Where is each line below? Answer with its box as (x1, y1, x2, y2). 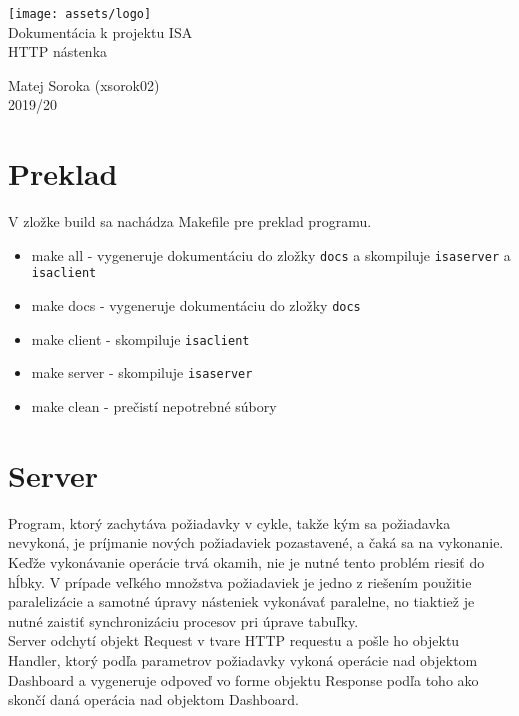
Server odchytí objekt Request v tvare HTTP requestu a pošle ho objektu (8, 630, 460, 651)
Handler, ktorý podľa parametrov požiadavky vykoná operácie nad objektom (8, 649, 478, 670)
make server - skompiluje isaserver (31, 362, 253, 383)
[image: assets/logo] (8, 7, 152, 21)
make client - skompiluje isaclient (31, 328, 250, 349)
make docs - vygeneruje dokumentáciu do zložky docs (31, 295, 361, 316)
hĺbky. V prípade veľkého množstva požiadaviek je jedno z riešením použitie (8, 571, 472, 592)
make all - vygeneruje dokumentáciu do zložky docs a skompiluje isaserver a (31, 244, 511, 265)
